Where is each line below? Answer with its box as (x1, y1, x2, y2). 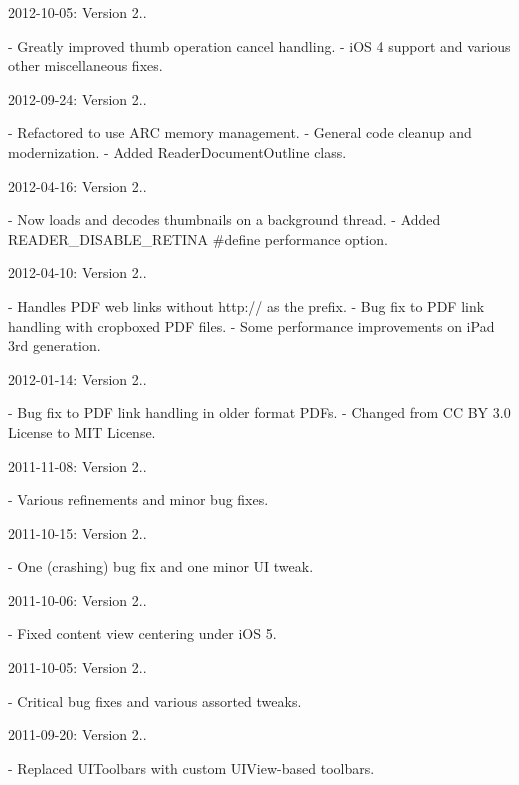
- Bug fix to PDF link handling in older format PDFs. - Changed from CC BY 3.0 (8, 402, 511, 423)
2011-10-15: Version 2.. (8, 522, 147, 543)
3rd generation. (8, 335, 101, 356)
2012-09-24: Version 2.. (8, 88, 147, 109)
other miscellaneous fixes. (8, 55, 163, 76)
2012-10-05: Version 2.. (8, 2, 147, 22)
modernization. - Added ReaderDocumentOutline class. (8, 141, 347, 162)
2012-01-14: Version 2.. (8, 368, 147, 389)
